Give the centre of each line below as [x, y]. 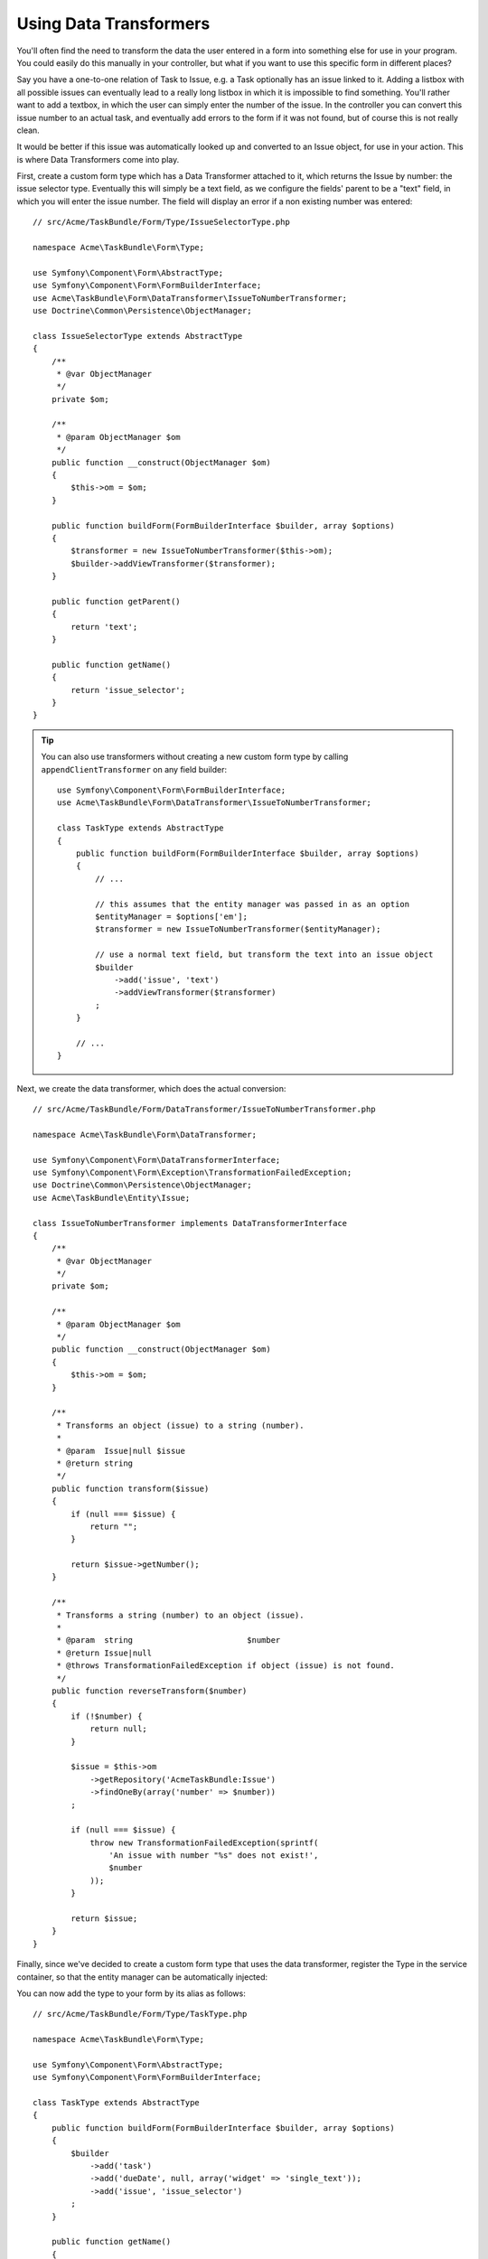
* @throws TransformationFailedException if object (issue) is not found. [225, 1666]
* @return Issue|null [104, 1653]
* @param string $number [169, 1640]
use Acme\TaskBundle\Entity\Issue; [112, 1198]
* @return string [95, 1463]
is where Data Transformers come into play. [98, 159]
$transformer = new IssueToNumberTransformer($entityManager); [238, 929]
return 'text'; [104, 627]
